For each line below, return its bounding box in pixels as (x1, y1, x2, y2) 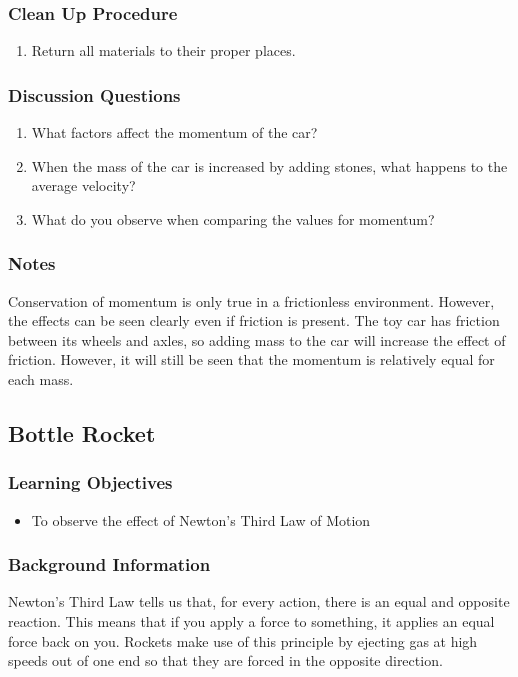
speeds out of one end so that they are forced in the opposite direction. (8, 650, 443, 671)
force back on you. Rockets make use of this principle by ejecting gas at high (8, 630, 478, 651)
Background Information (8, 552, 211, 577)
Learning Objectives (8, 470, 173, 495)
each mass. (8, 369, 74, 389)
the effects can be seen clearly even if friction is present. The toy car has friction (8, 310, 500, 331)
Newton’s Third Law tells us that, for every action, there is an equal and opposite (8, 591, 510, 612)
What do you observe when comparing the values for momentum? (31, 208, 435, 229)
